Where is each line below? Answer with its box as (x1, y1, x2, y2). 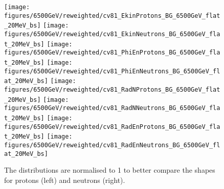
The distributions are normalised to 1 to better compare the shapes (4, 165, 215, 175)
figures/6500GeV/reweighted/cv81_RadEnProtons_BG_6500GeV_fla (4, 123, 220, 130)
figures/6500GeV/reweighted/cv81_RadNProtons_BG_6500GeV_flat (4, 86, 220, 93)
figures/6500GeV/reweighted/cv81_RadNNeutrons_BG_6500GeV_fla (4, 104, 220, 112)
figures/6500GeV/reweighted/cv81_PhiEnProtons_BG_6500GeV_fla (4, 49, 220, 57)
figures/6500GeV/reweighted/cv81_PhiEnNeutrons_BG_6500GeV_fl (4, 67, 220, 75)
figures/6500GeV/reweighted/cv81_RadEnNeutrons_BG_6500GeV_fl (4, 141, 220, 149)
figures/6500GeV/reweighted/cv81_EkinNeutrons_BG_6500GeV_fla (4, 30, 220, 38)
